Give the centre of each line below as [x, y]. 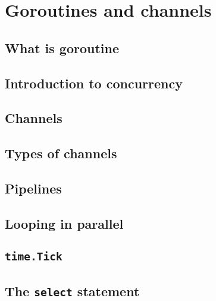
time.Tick [34, 257]
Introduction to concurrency [94, 83]
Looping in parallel [64, 223]
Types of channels [61, 153]
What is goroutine [62, 47]
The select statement [72, 291]
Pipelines [33, 188]
